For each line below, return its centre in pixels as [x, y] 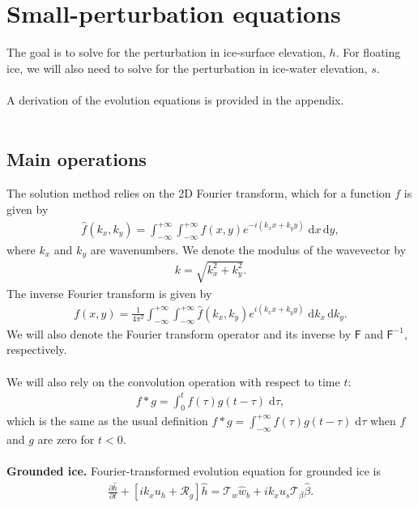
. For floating [368, 52]
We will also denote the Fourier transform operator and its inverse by [179, 333]
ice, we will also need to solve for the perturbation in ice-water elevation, [187, 68]
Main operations [77, 159]
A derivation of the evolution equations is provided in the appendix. [175, 99]
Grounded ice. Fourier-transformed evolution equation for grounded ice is [194, 471]
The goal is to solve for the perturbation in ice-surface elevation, [166, 52]
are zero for [66, 439]
